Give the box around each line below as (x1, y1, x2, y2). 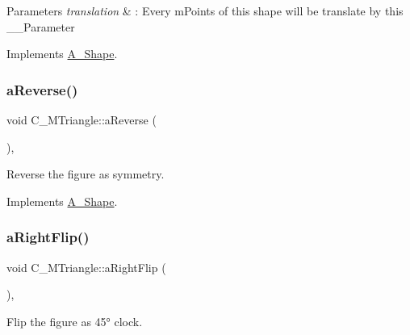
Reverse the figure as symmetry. (6, 165, 165, 182)
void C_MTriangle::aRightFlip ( (6, 258, 166, 275)
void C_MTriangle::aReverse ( (6, 111, 157, 128)
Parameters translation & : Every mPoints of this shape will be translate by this (6, 2, 404, 19)
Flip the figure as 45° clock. (6, 312, 143, 329)
